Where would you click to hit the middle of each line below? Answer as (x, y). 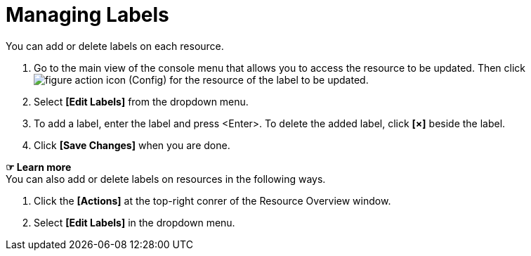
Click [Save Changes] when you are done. (132, 145)
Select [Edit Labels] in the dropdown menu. (135, 222)
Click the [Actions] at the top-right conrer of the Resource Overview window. (212, 200)
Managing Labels (87, 15)
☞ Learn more (39, 167)
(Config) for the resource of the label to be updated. (249, 79)
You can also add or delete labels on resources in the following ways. (166, 179)
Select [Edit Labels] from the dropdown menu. (141, 101)
